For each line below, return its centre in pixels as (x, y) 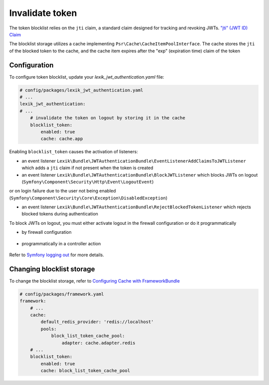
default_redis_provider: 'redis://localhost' (97, 322)
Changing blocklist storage (52, 269)
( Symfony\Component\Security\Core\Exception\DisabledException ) (88, 198)
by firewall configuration (47, 232)
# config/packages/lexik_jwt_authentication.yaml (81, 90)
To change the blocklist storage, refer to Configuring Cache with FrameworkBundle (95, 281)
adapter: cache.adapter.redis (98, 343)
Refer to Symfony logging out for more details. (57, 255)
